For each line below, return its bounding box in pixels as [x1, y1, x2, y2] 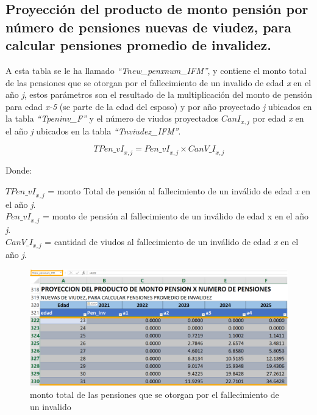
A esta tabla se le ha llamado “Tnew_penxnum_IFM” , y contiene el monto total [5, 64, 307, 76]
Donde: [5, 164, 32, 177]
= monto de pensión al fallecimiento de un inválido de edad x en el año [43, 210, 309, 222]
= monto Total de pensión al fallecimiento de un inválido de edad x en [48, 184, 311, 197]
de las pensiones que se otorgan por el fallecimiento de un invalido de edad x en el [5, 76, 312, 89]
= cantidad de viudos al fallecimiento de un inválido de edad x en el [45, 235, 299, 248]
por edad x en [252, 112, 304, 125]
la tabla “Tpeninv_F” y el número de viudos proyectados [5, 112, 219, 125]
